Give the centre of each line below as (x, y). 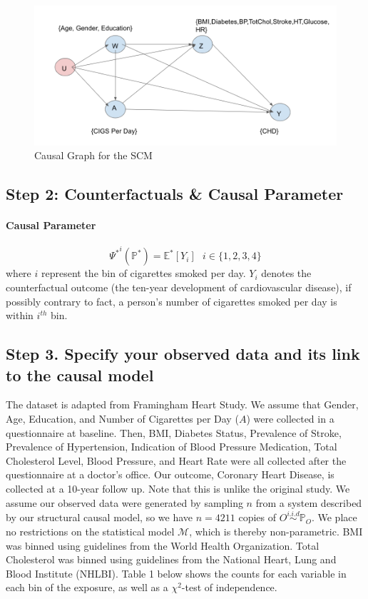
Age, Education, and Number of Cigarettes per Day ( (122, 418)
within (20, 315)
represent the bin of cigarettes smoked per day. (143, 273)
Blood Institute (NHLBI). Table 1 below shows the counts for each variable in (176, 573)
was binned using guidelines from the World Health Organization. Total (163, 545)
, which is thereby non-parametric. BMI (276, 531)
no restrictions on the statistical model (90, 531)
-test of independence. (229, 587)
